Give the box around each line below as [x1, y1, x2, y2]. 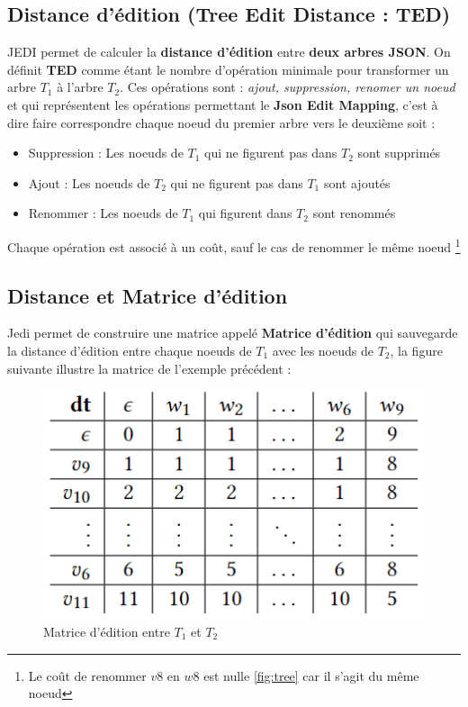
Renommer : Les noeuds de [28, 204, 178, 222]
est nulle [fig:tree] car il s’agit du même [203, 666, 419, 684]
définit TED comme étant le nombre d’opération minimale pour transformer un [7, 59, 449, 78]
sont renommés [312, 204, 396, 222]
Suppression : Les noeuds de [28, 143, 184, 162]
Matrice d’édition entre [43, 621, 170, 640]
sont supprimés [357, 143, 441, 162]
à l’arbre [57, 77, 103, 96]
